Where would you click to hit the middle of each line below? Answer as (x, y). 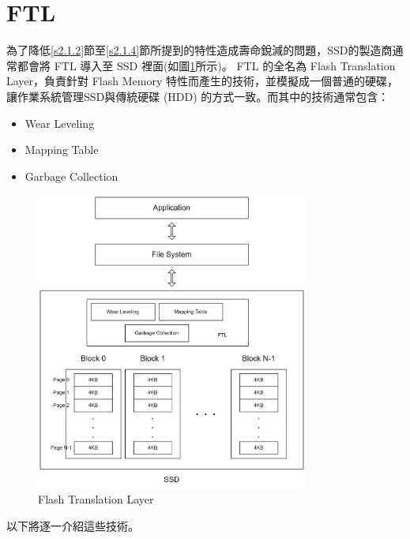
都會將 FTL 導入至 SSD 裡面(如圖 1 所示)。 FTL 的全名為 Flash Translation (206, 65)
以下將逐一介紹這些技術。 (73, 525)
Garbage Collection (71, 176)
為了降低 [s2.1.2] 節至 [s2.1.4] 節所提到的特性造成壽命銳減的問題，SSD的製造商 (199, 50)
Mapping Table (62, 150)
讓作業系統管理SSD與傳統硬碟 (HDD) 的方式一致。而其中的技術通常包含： (198, 96)
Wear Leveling (60, 123)
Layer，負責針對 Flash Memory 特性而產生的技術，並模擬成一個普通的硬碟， (202, 81)
